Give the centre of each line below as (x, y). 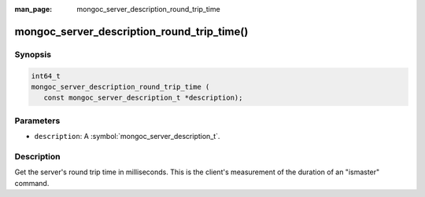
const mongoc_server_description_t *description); (143, 98)
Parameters (37, 120)
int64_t (46, 76)
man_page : (33, 9)
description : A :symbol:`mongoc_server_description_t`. (127, 137)
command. (32, 183)
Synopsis (33, 54)
